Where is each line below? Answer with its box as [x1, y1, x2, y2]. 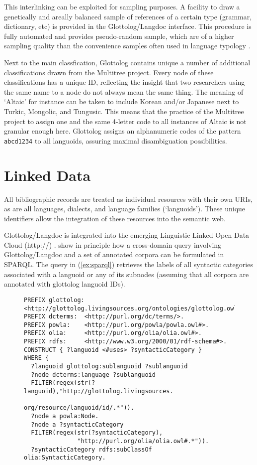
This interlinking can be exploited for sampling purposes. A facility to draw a [4, 1, 240, 11]
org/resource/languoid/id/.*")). [24, 404, 134, 412]
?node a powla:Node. [31, 413, 99, 420]
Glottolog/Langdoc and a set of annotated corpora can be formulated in [4, 249, 224, 260]
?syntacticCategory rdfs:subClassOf [31, 446, 152, 453]
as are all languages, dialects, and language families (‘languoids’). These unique [4, 203, 246, 214]
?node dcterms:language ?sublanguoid [31, 371, 156, 378]
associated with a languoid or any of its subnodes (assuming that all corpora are [4, 269, 249, 279]
